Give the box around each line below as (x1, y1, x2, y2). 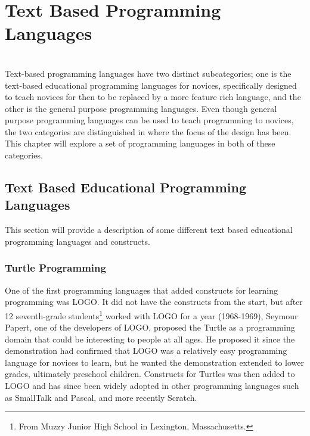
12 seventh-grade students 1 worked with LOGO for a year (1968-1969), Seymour (5, 307, 298, 322)
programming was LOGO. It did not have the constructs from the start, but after (5, 295, 303, 308)
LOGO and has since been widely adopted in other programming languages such (5, 379, 299, 392)
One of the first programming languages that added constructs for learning (5, 284, 278, 296)
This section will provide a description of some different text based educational (5, 223, 293, 236)
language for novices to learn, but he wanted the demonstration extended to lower (5, 356, 304, 368)
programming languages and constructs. (5, 235, 150, 247)
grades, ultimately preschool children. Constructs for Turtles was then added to (5, 368, 295, 380)
